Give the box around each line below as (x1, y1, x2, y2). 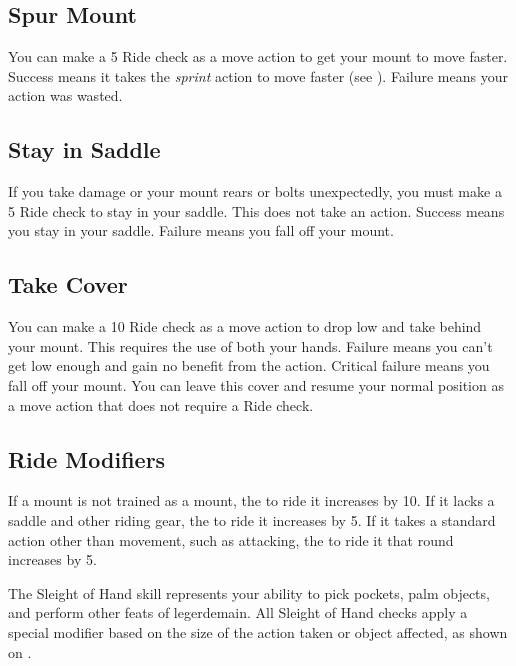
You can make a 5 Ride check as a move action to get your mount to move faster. (8, 46, 508, 67)
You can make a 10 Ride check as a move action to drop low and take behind (8, 316, 482, 337)
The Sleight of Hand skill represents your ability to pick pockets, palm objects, (8, 582, 490, 603)
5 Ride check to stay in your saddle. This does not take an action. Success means (8, 200, 505, 221)
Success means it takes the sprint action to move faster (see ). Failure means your (8, 65, 508, 86)
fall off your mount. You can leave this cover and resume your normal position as (8, 374, 504, 395)
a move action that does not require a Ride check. (8, 394, 314, 415)
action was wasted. (8, 85, 123, 106)
